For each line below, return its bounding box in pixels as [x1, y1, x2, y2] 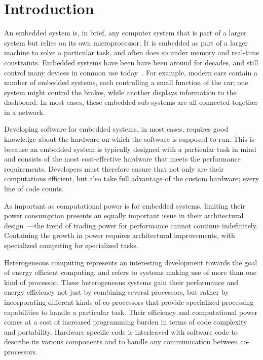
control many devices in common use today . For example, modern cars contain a [4, 67, 257, 77]
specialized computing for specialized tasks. [4, 240, 138, 250]
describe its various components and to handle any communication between [4, 336, 238, 347]
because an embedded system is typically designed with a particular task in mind [4, 143, 256, 154]
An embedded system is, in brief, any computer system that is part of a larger [4, 27, 247, 38]
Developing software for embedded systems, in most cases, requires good [4, 124, 229, 134]
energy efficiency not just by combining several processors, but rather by [4, 287, 229, 297]
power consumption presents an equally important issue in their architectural [4, 210, 244, 221]
